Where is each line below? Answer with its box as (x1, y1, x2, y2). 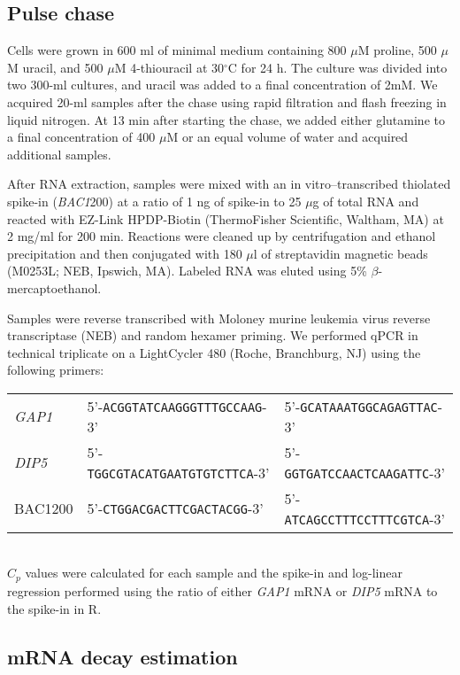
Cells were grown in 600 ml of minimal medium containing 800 (7, 41, 347, 59)
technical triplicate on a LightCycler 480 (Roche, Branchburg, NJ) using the (7, 343, 421, 361)
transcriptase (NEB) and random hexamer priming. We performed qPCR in (7, 326, 418, 345)
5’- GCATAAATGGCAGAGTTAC (284, 395, 438, 416)
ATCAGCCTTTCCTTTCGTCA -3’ (284, 508, 445, 529)
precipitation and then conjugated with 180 (7, 244, 242, 262)
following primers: (7, 361, 104, 379)
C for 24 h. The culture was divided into (227, 58, 448, 76)
